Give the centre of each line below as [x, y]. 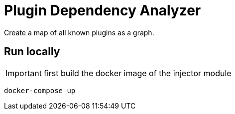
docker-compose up [40, 90]
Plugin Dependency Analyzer [103, 10]
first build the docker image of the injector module [137, 73]
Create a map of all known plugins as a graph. [79, 32]
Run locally [32, 52]
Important [24, 73]
